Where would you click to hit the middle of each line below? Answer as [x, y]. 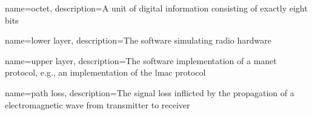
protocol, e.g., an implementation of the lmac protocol [105, 72]
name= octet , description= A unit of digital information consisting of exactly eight [156, 8]
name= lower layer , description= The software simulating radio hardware [138, 40]
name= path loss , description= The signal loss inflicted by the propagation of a [150, 92]
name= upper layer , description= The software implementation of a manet [141, 60]
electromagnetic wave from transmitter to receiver [98, 104]
